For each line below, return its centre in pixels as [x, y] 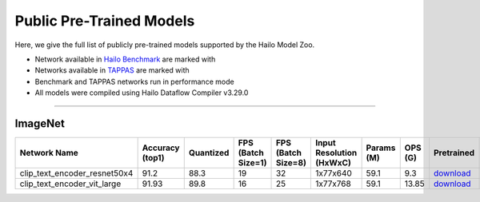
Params [381, 148]
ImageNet [40, 123]
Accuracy [161, 148]
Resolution [336, 153]
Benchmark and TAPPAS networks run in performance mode [135, 81]
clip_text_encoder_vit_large [70, 184]
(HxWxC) [333, 163]
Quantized [209, 153]
